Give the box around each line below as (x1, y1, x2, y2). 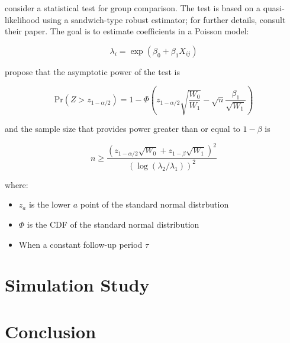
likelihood (5, 13, 40, 25)
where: (5, 178, 28, 190)
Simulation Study (5, 273, 150, 297)
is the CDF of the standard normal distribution (27, 218, 199, 230)
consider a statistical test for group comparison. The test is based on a (5, 2, 261, 14)
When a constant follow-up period (18, 238, 143, 250)
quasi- (263, 2, 285, 14)
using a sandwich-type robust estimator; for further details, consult (42, 13, 286, 25)
